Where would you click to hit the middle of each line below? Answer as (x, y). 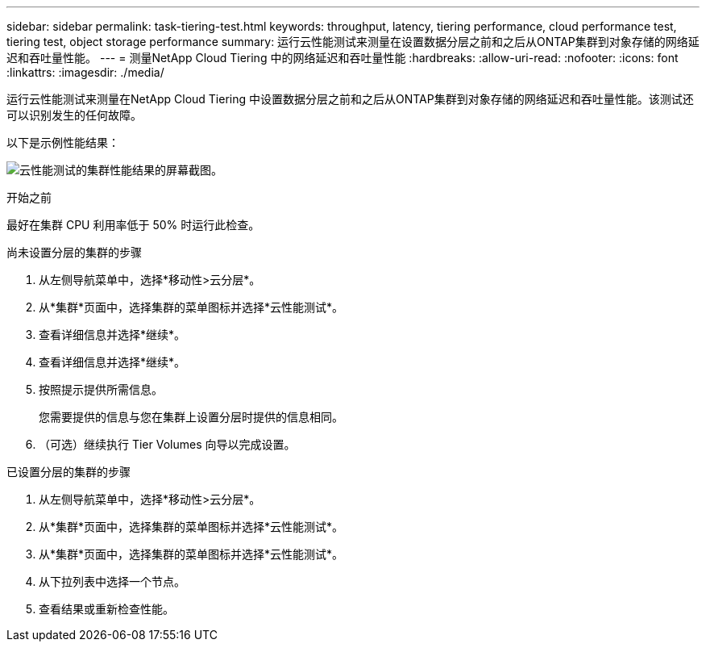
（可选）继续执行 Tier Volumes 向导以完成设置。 (167, 444)
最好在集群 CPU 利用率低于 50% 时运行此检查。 (133, 225)
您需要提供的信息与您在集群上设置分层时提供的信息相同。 (191, 417)
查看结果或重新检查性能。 (106, 609)
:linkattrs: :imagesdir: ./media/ (85, 72)
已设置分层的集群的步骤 (69, 472)
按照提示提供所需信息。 (101, 389)
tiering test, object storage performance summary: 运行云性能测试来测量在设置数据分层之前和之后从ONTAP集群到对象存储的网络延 (353, 42)
